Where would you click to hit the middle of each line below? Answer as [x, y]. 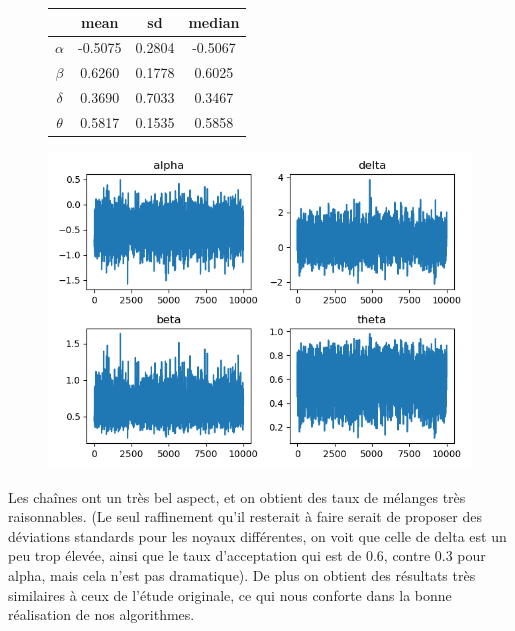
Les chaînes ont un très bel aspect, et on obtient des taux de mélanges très [237, 496]
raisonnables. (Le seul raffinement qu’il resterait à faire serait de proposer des [245, 516]
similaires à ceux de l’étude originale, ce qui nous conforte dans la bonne [230, 594]
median [214, 21]
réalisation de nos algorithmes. [101, 614]
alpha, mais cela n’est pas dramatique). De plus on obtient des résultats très [242, 574]
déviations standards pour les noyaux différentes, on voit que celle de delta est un [257, 535]
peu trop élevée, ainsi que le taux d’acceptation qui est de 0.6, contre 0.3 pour [247, 555]
